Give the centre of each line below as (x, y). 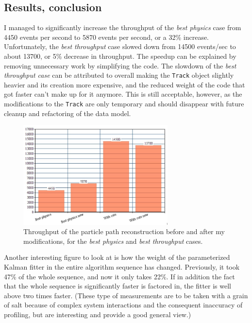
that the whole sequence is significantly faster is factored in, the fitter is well (118, 286)
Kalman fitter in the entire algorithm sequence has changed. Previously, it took (122, 266)
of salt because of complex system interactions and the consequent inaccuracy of (123, 305)
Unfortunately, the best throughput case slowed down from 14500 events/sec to (120, 46)
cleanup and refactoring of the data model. (67, 113)
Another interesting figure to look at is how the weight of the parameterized (117, 257)
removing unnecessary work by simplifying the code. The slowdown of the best (120, 65)
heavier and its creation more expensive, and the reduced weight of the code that (125, 84)
